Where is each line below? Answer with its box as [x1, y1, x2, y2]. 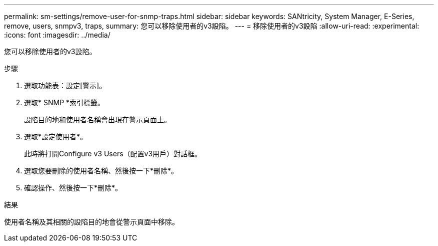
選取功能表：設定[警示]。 [24, 81, 106, 90]
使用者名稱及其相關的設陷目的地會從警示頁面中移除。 [4, 217, 179, 226]
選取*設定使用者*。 [24, 132, 87, 141]
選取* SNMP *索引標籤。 [24, 98, 105, 107]
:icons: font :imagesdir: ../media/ [4, 31, 110, 39]
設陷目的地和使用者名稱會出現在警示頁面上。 [24, 115, 171, 124]
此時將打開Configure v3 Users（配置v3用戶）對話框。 [24, 149, 202, 158]
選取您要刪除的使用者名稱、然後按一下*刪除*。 [24, 166, 178, 175]
